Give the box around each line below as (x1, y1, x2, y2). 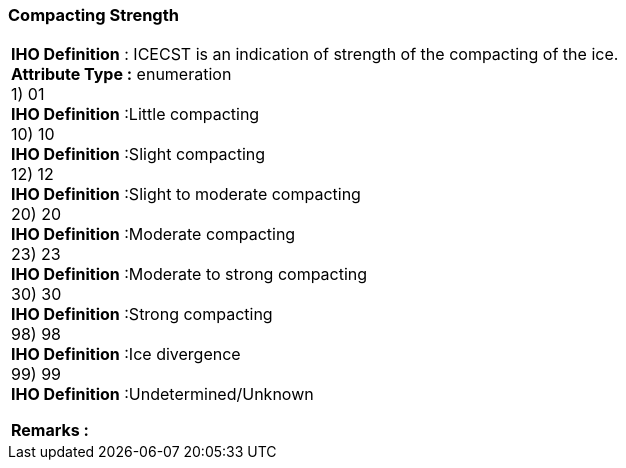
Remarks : (11, 420, 89, 441)
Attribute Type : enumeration (11, 64, 232, 85)
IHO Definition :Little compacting (11, 104, 260, 125)
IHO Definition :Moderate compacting (11, 224, 296, 245)
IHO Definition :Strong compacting (11, 304, 273, 325)
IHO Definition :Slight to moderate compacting (11, 184, 361, 205)
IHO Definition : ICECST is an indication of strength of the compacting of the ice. (11, 44, 619, 65)
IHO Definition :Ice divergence (11, 344, 241, 365)
